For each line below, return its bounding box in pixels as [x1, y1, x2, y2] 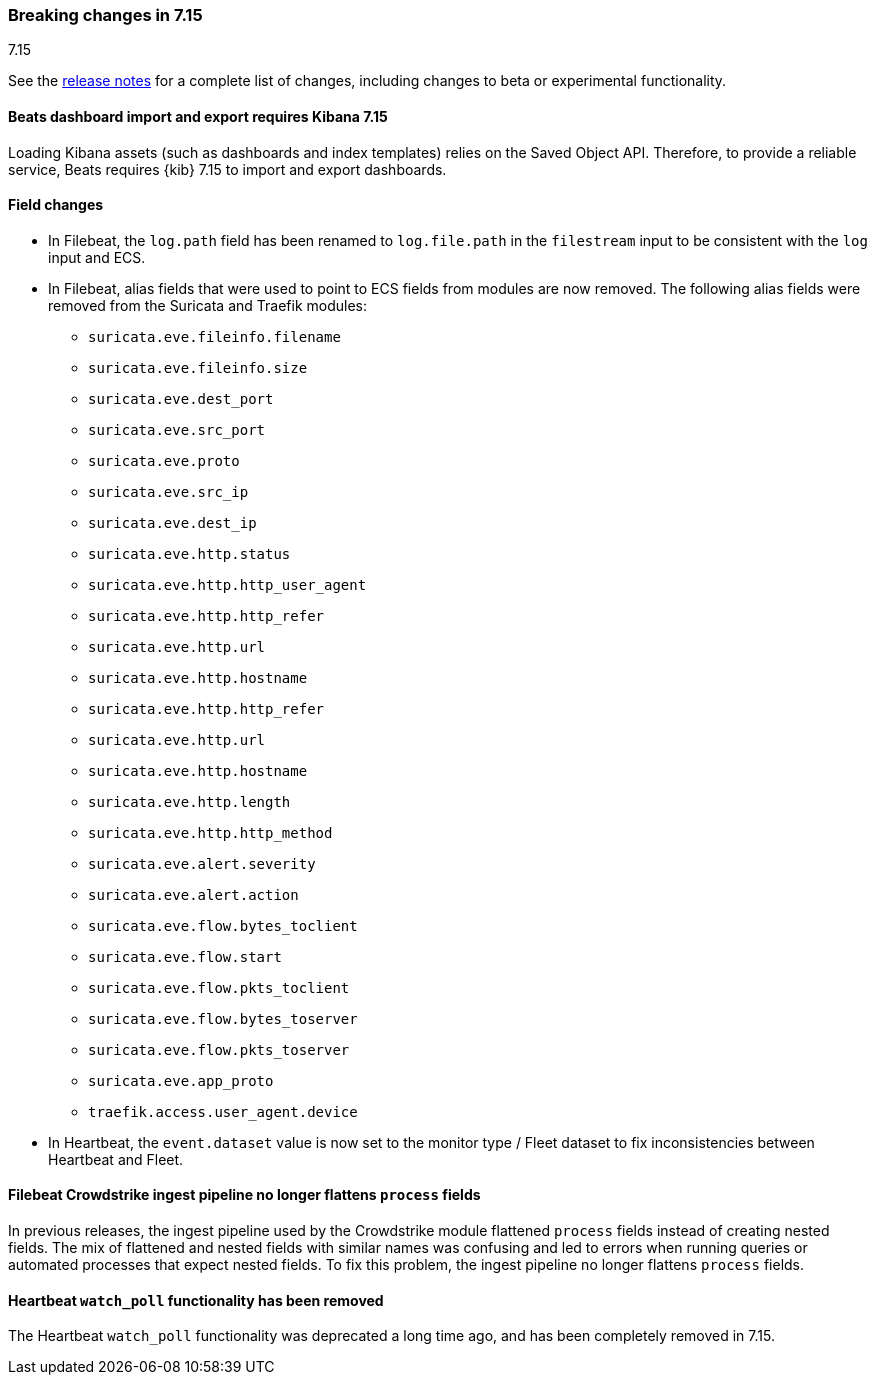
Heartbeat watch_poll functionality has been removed [8, 1291, 384, 1309]
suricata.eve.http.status [88, 545, 291, 562]
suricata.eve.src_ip [88, 483, 249, 500]
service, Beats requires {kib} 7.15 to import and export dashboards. [8, 160, 447, 178]
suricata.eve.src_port [88, 421, 266, 438]
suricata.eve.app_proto [88, 1072, 274, 1089]
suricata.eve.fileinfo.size [88, 359, 308, 376]
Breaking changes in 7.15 [8, 5, 203, 25]
